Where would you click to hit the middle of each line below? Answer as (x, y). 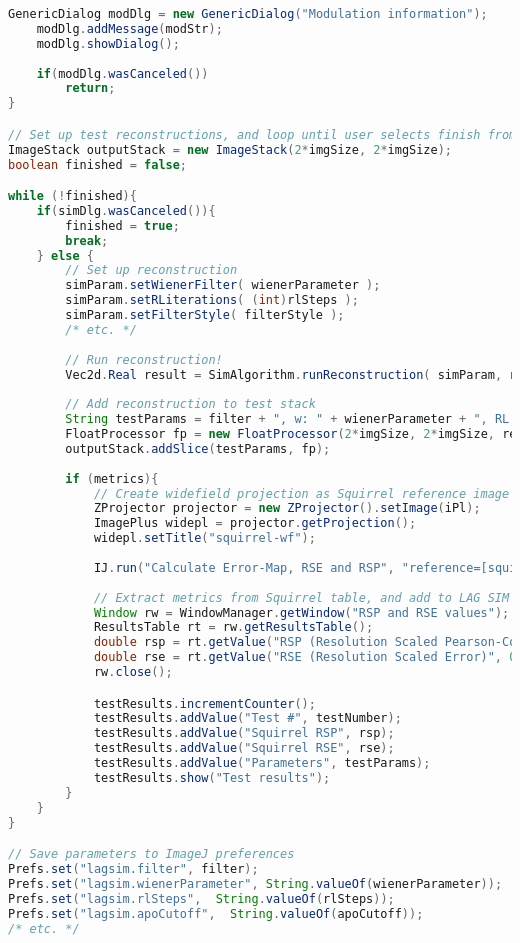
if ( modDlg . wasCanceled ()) (122, 73)
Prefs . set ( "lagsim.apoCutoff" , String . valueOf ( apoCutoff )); (216, 913)
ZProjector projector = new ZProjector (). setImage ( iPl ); (287, 508)
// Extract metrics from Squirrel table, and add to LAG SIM (301, 597)
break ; (87, 240)
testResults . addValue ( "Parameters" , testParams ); (262, 763)
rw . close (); (133, 672)
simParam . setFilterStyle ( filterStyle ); (205, 315)
